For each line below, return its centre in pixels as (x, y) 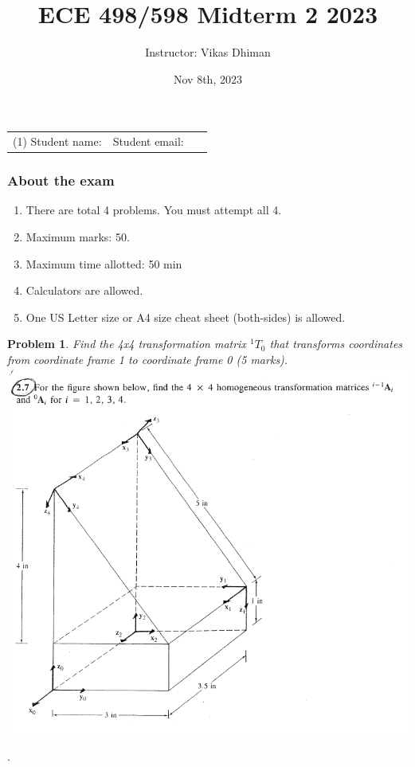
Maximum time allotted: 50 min (104, 263)
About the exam (61, 180)
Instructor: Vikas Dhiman (208, 52)
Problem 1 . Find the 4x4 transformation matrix (127, 344)
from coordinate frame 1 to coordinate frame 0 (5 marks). (148, 359)
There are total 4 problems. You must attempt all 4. (154, 210)
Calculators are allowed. (84, 290)
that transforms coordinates (336, 344)
